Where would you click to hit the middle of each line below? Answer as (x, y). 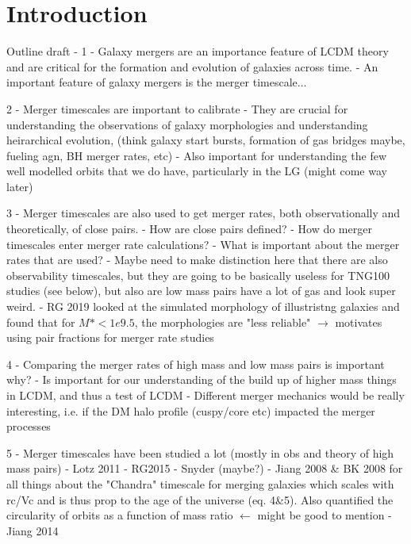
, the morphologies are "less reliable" (223, 322)
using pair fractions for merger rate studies (110, 337)
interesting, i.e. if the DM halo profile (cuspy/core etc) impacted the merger (191, 410)
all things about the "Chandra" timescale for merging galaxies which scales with (200, 483)
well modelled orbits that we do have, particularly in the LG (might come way (197, 171)
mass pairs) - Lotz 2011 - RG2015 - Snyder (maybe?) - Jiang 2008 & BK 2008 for (205, 468)
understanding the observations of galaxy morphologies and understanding (187, 124)
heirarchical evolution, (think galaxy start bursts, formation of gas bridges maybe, (206, 140)
